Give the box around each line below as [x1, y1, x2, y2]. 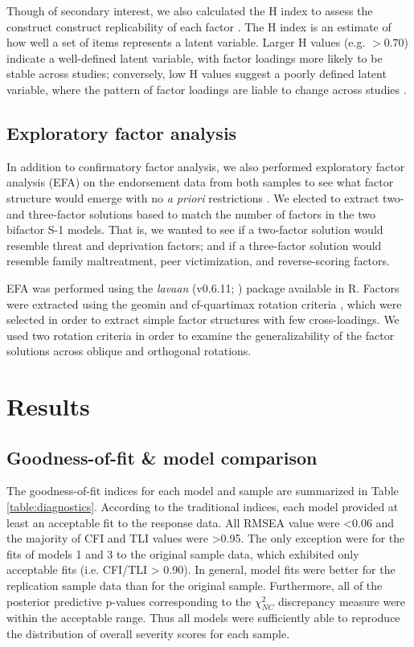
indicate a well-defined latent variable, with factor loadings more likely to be [6, 49, 383, 66]
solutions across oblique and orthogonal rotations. [6, 342, 252, 359]
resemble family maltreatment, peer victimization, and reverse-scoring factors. [6, 252, 390, 269]
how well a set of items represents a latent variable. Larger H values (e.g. [6, 34, 366, 51]
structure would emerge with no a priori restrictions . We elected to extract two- [6, 189, 404, 206]
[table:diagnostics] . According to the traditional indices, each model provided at [6, 498, 399, 515]
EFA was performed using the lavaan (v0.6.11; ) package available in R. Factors [6, 279, 400, 296]
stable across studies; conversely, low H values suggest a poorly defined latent [6, 65, 387, 82]
